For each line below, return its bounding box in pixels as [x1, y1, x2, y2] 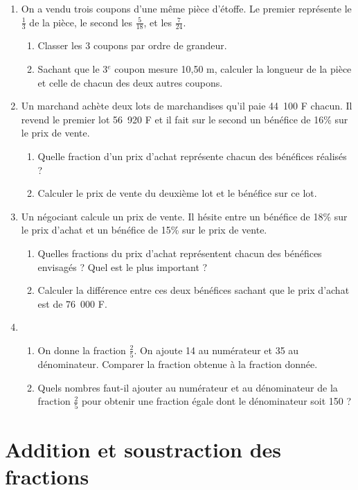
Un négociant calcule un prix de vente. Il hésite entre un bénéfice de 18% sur [21, 209, 348, 223]
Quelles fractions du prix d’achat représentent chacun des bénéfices [37, 245, 322, 260]
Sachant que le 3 [37, 62, 108, 76]
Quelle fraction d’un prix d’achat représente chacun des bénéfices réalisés [37, 148, 347, 163]
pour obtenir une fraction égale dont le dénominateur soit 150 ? [81, 394, 352, 408]
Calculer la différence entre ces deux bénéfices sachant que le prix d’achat [37, 283, 350, 297]
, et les [143, 15, 172, 29]
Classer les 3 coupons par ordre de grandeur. [37, 38, 227, 53]
